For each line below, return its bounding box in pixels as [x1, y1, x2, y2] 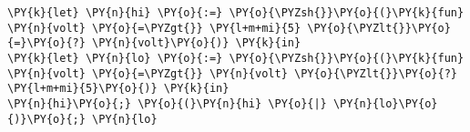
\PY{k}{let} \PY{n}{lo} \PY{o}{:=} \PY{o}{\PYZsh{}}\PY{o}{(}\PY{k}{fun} [7, 51, 465, 65]
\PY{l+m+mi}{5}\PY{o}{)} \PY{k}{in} [7, 82, 230, 96]
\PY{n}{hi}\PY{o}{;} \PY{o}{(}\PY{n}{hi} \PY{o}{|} [7, 96, 327, 110]
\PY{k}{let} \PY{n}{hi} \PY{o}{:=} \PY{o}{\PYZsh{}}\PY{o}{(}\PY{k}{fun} [7, 6, 465, 19]
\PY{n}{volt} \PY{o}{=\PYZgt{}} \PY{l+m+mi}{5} [7, 21, 301, 35]
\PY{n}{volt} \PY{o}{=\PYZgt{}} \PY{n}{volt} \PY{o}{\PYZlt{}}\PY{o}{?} [7, 66, 457, 80]
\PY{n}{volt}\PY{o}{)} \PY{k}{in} [92, 36, 301, 50]
